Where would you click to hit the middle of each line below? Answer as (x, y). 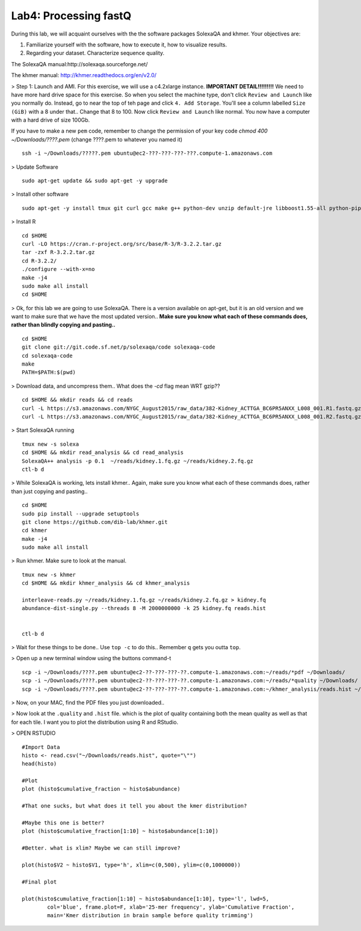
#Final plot (39, 882)
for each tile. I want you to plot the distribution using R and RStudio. (95, 722)
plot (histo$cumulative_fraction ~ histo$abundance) (101, 789)
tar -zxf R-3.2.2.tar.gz (58, 252)
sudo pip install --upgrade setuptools (81, 514)
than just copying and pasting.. (49, 491)
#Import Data (41, 747)
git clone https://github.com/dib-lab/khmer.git (95, 522)
